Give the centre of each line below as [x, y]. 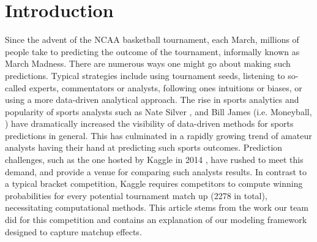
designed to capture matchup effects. [73, 231]
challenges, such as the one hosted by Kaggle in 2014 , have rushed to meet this [154, 160]
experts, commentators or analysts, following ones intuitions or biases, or [166, 87]
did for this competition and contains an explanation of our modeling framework [156, 220]
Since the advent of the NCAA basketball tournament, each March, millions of [152, 40]
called [16, 87]
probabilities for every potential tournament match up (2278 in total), [136, 195]
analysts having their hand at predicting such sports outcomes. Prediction [144, 147]
